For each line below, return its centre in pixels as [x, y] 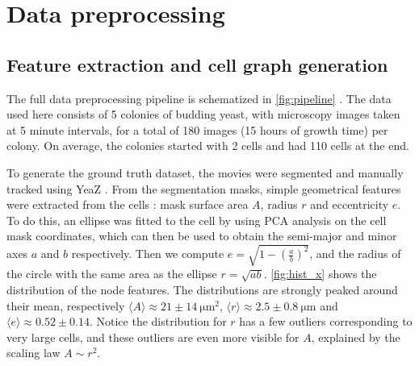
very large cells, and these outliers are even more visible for [153, 337]
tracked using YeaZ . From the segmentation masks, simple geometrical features [204, 188]
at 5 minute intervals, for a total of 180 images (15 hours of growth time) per [197, 129]
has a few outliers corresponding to [326, 321]
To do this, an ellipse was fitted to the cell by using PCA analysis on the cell [197, 220]
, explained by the [356, 337]
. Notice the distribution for [158, 321]
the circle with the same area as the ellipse [112, 274]
